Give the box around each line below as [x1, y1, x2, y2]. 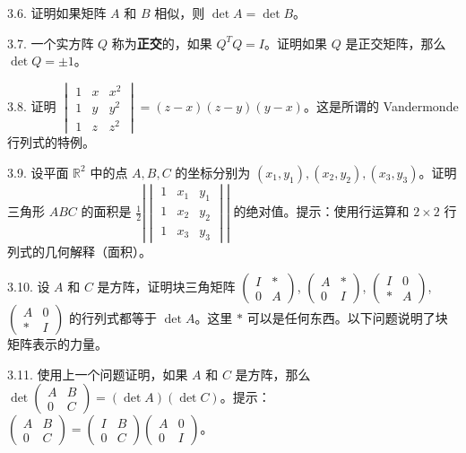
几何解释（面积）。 [44, 241, 151, 260]
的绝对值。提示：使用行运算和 [233, 202, 410, 221]
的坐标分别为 [175, 162, 251, 181]
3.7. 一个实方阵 [7, 33, 94, 52]
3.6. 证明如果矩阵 [7, 4, 107, 22]
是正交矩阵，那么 [345, 33, 446, 52]
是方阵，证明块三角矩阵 [97, 277, 236, 296]
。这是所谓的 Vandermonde [303, 97, 459, 116]
